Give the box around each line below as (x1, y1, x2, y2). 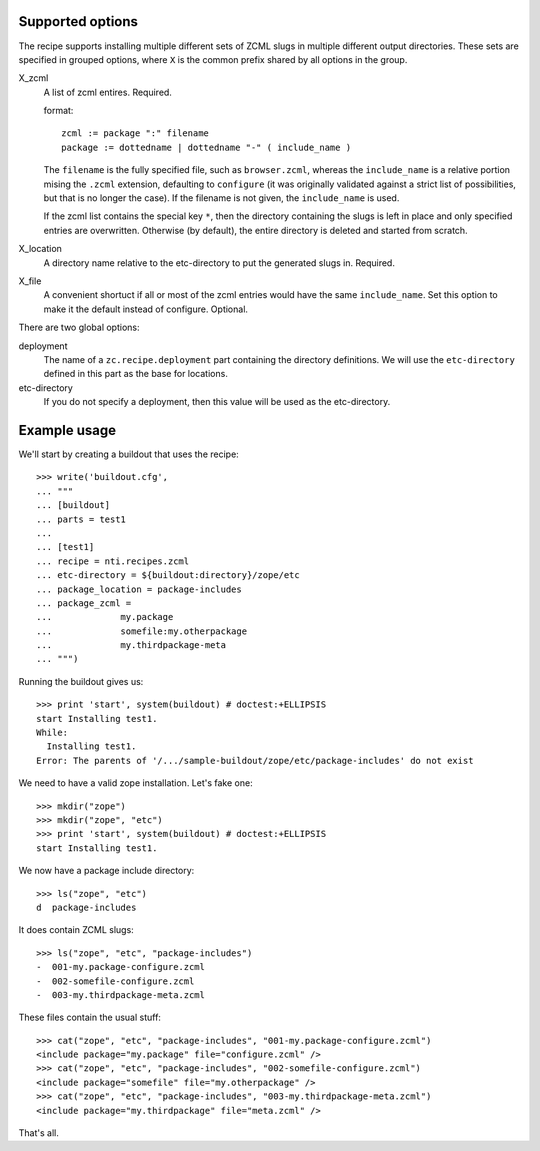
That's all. (18, 1127, 59, 1139)
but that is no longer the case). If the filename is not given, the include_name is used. (43, 192, 400, 204)
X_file (18, 275, 42, 287)
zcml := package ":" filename (61, 128, 210, 139)
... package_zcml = (36, 597, 132, 609)
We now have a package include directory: (18, 865, 195, 877)
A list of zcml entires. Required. (43, 86, 172, 98)
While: (36, 727, 69, 739)
